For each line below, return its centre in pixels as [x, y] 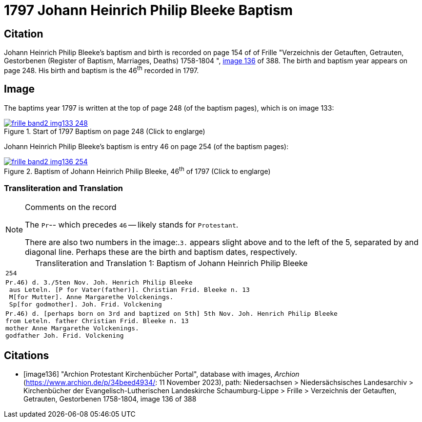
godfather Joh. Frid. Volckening [65, 336]
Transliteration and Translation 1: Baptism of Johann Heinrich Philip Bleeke [171, 263]
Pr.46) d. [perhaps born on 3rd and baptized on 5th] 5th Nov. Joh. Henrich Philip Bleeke [171, 314]
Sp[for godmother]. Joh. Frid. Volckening [85, 305]
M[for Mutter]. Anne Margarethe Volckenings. [91, 297]
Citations [27, 355]
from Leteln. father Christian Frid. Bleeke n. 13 [97, 321]
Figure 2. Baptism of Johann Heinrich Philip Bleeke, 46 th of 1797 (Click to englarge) [137, 170]
